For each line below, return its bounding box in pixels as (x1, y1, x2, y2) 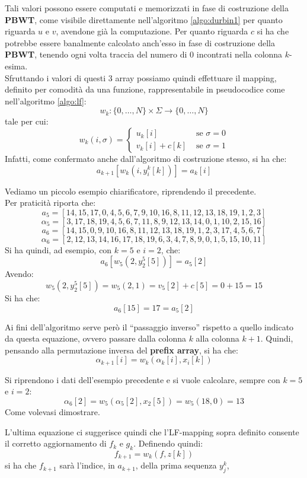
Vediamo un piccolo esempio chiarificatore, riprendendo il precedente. (5, 184, 257, 197)
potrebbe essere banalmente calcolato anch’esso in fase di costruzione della (5, 36, 275, 49)
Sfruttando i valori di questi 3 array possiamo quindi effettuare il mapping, (5, 71, 277, 84)
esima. (5, 59, 28, 72)
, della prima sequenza (135, 459, 217, 471)
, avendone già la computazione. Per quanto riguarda (56, 25, 248, 37)
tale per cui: (5, 115, 49, 128)
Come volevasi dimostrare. (5, 405, 100, 418)
